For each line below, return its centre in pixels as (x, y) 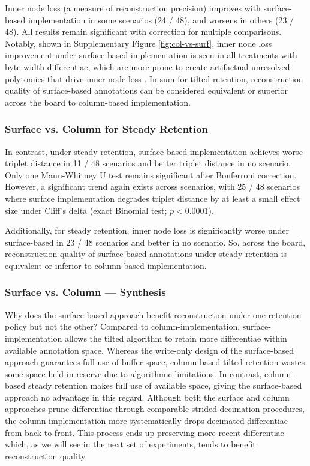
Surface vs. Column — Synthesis (85, 292)
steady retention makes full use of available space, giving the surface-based (165, 385)
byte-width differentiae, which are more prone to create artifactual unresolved (148, 66)
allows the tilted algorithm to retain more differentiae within (176, 338)
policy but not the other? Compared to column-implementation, (123, 326)
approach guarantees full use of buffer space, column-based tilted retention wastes (155, 362)
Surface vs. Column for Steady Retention (107, 129)
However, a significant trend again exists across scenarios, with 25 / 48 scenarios (152, 186)
